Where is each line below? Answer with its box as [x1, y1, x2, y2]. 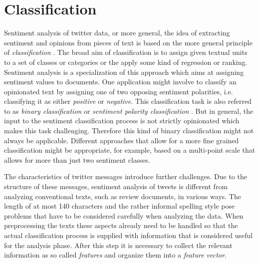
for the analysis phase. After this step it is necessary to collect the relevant [4, 240, 233, 250]
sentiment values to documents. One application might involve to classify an [4, 76, 237, 87]
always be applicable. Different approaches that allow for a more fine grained [4, 135, 239, 145]
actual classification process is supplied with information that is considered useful [4, 230, 253, 240]
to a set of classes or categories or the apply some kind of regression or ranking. [4, 56, 248, 67]
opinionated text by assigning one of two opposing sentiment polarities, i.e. [4, 86, 233, 96]
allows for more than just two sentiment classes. [4, 154, 150, 165]
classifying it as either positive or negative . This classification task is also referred [4, 96, 252, 106]
